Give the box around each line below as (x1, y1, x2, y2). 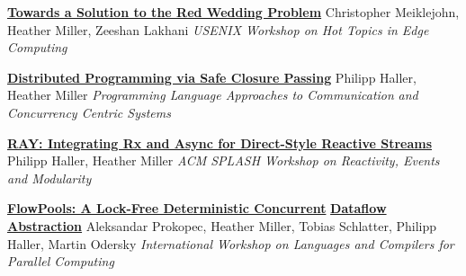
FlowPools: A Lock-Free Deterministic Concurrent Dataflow (7, 199, 387, 218)
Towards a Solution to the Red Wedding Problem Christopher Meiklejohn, (7, 3, 460, 21)
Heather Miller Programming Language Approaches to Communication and (7, 85, 418, 104)
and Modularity (7, 168, 92, 187)
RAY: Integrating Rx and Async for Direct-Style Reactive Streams (7, 133, 433, 152)
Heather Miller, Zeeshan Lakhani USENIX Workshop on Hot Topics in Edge (7, 20, 429, 39)
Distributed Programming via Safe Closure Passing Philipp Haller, (7, 67, 417, 86)
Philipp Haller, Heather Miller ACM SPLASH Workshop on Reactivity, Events (7, 151, 440, 170)
